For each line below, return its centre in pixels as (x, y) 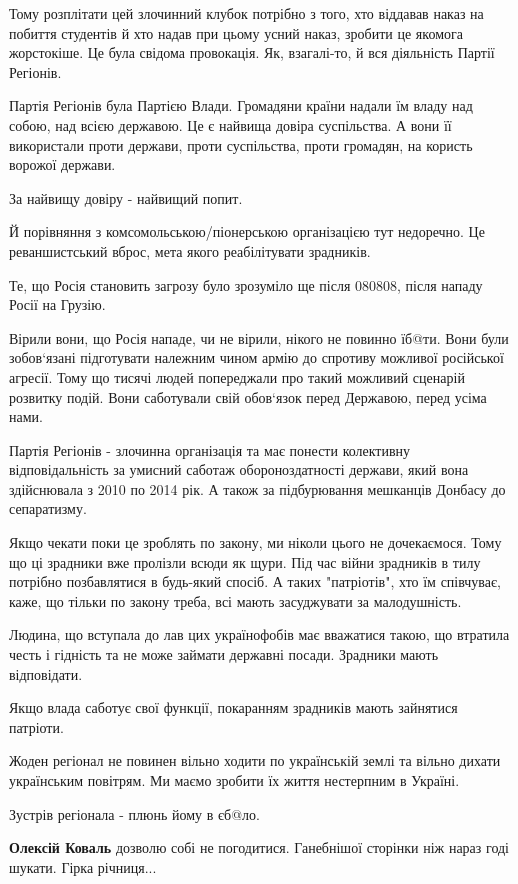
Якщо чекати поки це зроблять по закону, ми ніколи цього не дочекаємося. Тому (255, 542)
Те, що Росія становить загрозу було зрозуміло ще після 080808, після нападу (246, 284)
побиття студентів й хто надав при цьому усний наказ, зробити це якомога (236, 32)
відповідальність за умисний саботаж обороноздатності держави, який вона (239, 469)
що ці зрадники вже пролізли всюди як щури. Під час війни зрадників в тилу (245, 561)
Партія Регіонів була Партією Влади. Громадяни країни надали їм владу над (241, 105)
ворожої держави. (62, 164)
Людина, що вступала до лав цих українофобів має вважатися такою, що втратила (259, 634)
